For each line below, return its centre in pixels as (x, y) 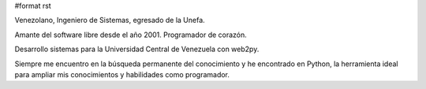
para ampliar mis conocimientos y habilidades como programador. (122, 74)
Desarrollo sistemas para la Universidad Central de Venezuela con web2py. (137, 49)
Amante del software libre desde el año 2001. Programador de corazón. (131, 35)
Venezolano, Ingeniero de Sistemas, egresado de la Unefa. (110, 20)
